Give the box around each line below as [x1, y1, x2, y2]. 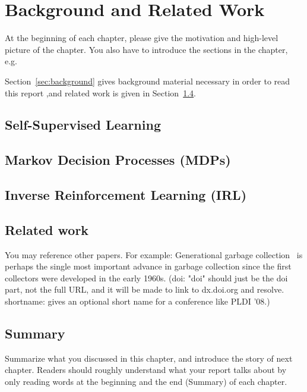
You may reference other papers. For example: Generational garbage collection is [5, 248, 303, 261]
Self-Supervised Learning [5, 115, 161, 134]
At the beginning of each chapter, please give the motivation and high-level [5, 32, 278, 44]
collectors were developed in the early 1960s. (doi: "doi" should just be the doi [5, 271, 288, 284]
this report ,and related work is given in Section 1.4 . [5, 86, 196, 99]
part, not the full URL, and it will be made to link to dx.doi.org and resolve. [5, 283, 284, 296]
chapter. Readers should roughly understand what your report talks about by [5, 363, 287, 376]
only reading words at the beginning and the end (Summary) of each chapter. [5, 375, 287, 387]
